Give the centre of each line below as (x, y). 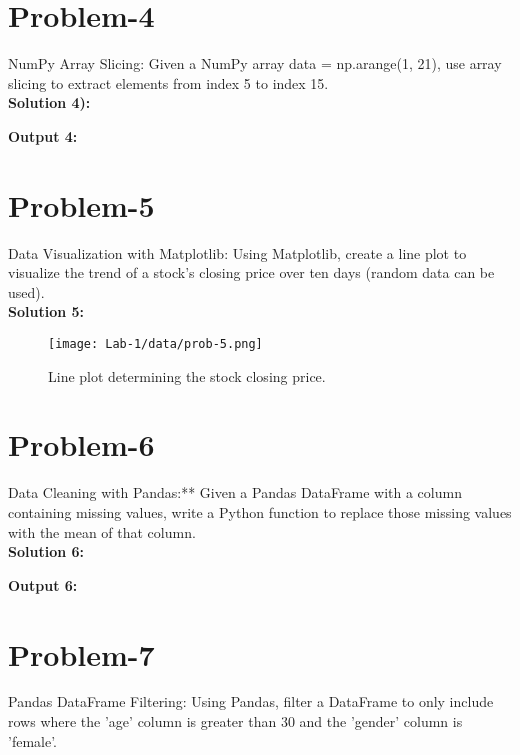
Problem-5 (81, 204)
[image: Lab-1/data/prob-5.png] (155, 344)
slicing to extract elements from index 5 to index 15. (168, 82)
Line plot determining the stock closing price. (187, 375)
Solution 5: (46, 311)
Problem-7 (81, 653)
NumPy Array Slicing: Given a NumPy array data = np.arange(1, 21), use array (255, 63)
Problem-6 (81, 444)
